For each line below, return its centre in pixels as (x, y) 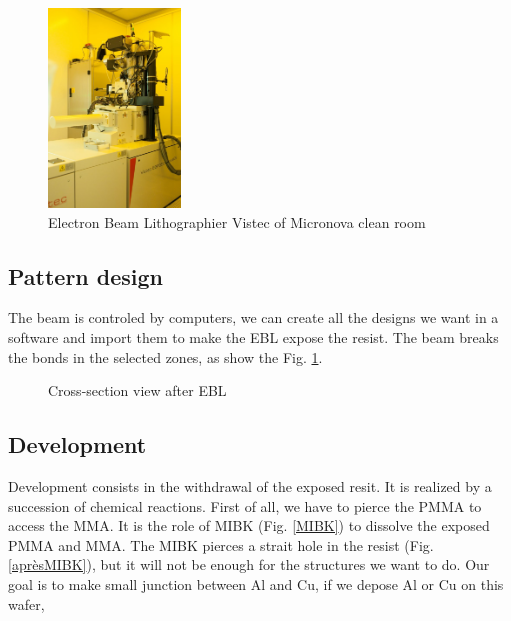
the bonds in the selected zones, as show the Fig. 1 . (165, 356)
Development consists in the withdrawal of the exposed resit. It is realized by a (250, 486)
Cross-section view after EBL (137, 390)
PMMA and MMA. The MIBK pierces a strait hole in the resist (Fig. (221, 544)
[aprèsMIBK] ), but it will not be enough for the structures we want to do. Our (249, 564)
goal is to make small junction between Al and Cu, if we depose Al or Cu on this (256, 584)
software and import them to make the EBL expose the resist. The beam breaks (253, 337)
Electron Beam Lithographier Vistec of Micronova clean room (237, 221)
